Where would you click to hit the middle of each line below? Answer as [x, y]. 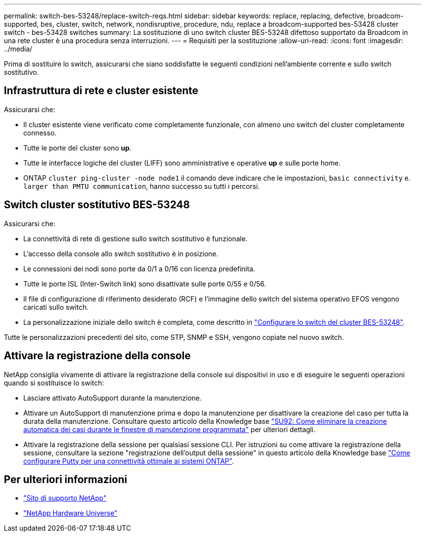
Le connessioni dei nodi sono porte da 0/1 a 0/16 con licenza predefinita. [139, 268]
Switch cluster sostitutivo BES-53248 [97, 205]
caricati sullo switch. [56, 307]
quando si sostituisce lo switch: [54, 383]
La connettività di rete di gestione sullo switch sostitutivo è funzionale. [136, 238]
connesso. [40, 133]
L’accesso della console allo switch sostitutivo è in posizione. [121, 253]
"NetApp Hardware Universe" [70, 513]
